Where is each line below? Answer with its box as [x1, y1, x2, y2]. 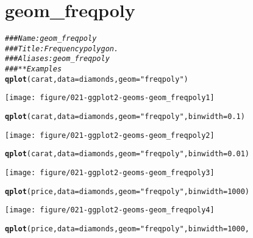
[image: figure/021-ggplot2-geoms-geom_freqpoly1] [5, 93, 215, 103]
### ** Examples [5, 65, 62, 74]
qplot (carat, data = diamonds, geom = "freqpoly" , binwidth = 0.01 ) [5, 150, 250, 159]
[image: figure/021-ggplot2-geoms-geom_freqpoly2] [5, 131, 215, 140]
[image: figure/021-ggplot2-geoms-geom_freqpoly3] [5, 168, 215, 178]
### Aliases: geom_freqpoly [5, 54, 110, 63]
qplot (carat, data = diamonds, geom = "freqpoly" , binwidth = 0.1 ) [5, 112, 245, 121]
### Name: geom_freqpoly [5, 34, 97, 43]
